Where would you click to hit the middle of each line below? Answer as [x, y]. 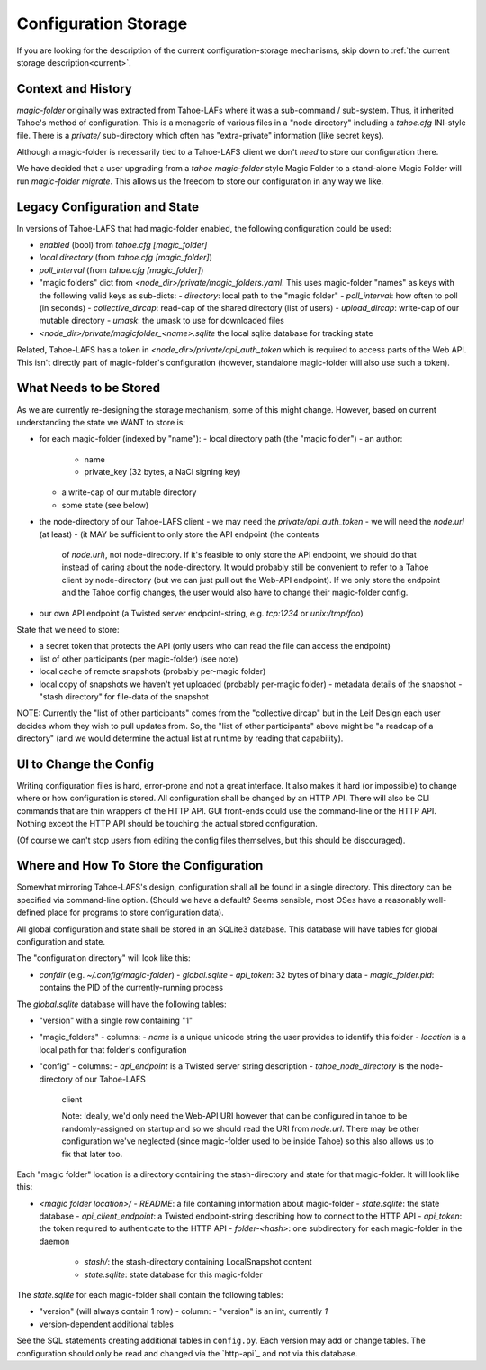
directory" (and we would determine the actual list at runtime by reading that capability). [180, 738]
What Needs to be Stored [89, 388]
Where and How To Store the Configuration [140, 866]
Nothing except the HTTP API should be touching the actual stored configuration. [167, 824]
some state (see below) [105, 505]
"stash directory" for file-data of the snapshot [124, 696]
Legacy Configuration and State [108, 207]
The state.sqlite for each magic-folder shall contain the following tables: [150, 1295]
